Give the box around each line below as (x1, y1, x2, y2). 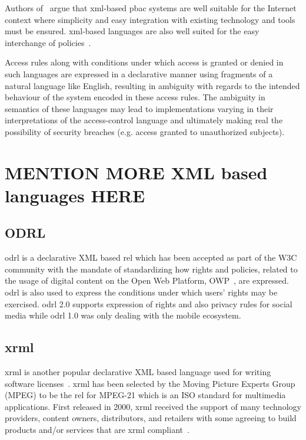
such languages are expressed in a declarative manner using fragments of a (5, 67, 273, 80)
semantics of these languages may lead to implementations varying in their (5, 102, 274, 114)
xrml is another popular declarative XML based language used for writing (5, 366, 271, 378)
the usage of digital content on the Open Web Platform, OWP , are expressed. (5, 274, 289, 287)
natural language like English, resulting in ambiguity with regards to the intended (5, 79, 300, 91)
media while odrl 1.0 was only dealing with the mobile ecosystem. (5, 309, 241, 321)
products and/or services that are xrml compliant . (5, 423, 189, 436)
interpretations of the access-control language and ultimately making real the (5, 114, 283, 126)
